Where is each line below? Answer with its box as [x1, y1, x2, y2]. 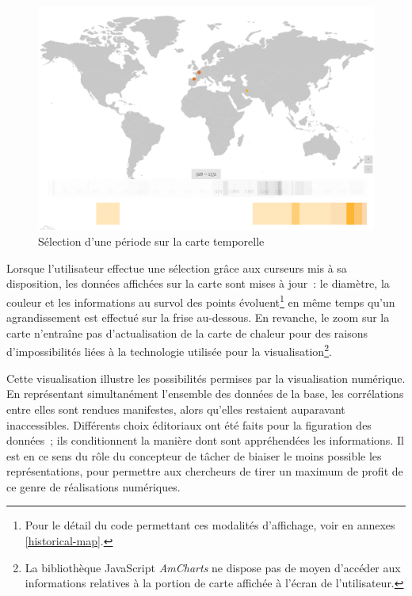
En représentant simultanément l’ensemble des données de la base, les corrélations [6, 385, 404, 402]
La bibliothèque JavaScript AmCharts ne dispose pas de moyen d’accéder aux [25, 559, 401, 575]
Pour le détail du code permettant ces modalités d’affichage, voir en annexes [25, 517, 395, 533]
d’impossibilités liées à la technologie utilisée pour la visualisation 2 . [6, 341, 332, 360]
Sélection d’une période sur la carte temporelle [38, 233, 265, 250]
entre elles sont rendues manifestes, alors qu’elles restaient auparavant [6, 400, 345, 417]
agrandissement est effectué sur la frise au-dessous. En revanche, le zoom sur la [6, 309, 390, 326]
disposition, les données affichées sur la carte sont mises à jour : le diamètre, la [6, 275, 390, 292]
